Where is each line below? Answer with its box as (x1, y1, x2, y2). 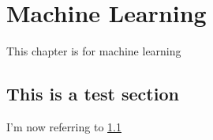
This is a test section (6, 81, 179, 106)
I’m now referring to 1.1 (6, 118, 121, 134)
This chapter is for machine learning (6, 43, 181, 59)
